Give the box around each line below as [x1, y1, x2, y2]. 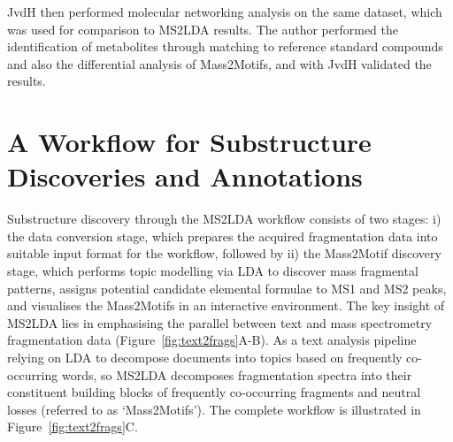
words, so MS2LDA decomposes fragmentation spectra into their [61, 365, 412, 384]
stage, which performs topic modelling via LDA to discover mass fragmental [7, 262, 418, 280]
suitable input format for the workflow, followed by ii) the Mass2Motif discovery [7, 244, 441, 263]
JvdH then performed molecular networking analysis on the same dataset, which [7, 3, 442, 20]
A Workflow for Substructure [7, 124, 372, 160]
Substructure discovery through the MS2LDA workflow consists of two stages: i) [7, 210, 441, 228]
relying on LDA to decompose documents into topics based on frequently [7, 348, 403, 367]
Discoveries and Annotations [7, 158, 363, 194]
